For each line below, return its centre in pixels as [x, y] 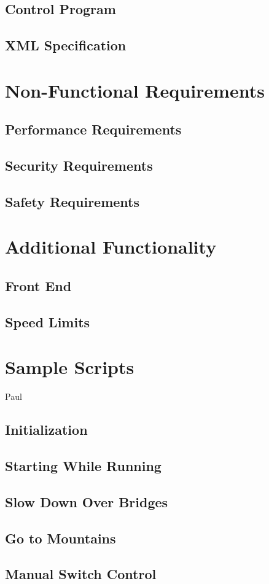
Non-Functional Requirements [135, 90]
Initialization [46, 430]
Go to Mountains [60, 538]
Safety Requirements [72, 201]
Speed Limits [48, 321]
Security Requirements [79, 165]
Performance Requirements [93, 129]
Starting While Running [83, 466]
